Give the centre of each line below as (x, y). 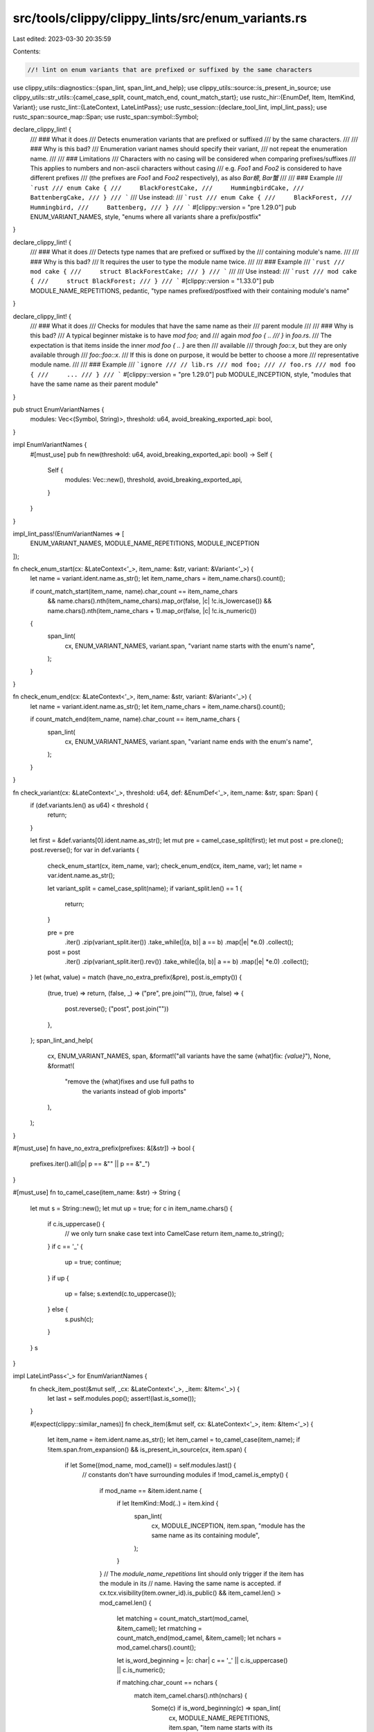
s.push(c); (79, 1319)
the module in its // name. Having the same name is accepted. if (190, 1583)
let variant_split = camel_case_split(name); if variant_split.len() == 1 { (145, 888)
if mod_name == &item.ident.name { (151, 1490)
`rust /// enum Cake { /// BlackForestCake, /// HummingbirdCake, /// (167, 188)
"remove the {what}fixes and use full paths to (130, 1081)
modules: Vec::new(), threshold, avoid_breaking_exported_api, (153, 480)
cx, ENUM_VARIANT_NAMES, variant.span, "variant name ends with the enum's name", (189, 741)
